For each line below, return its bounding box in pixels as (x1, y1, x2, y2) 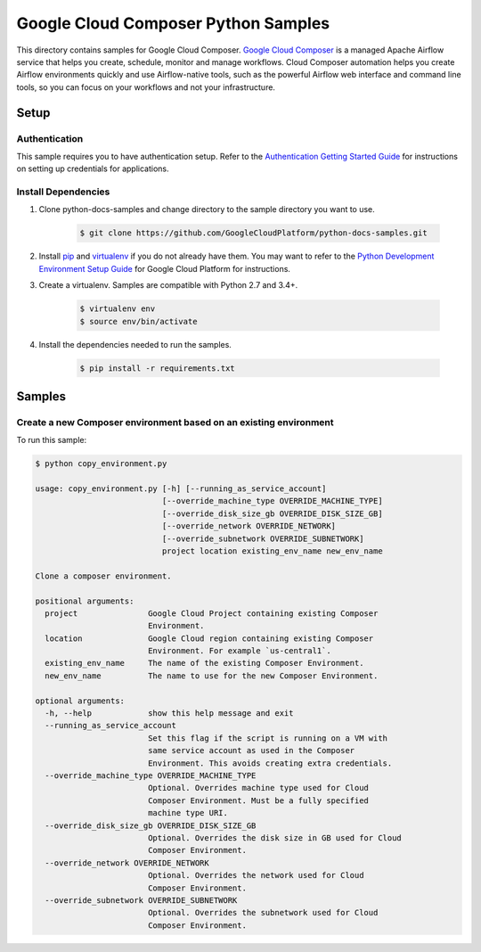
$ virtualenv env (79, 304, 156, 314)
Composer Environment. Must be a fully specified (147, 795, 370, 806)
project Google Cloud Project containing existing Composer (45, 608, 379, 619)
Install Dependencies (16, 185, 110, 198)
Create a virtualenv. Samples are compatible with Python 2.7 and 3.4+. (38, 280, 298, 291)
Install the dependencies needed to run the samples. (38, 339, 232, 349)
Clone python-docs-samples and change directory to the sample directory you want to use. (38, 204, 376, 215)
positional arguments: (35, 595, 135, 606)
